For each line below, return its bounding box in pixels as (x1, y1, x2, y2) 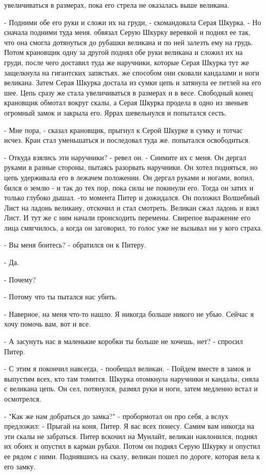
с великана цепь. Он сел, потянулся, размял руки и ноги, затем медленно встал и (4, 383, 258, 394)
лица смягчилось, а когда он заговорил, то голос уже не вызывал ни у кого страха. (4, 222, 262, 233)
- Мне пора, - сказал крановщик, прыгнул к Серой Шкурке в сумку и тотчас (4, 124, 243, 135)
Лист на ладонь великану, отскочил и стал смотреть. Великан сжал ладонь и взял (4, 202, 259, 213)
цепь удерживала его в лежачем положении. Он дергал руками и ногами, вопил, (4, 172, 254, 182)
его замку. (4, 461, 36, 471)
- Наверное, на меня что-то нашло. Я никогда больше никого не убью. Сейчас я (4, 308, 254, 319)
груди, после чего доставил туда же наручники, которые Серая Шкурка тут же (4, 56, 249, 67)
